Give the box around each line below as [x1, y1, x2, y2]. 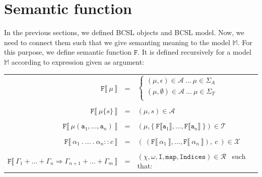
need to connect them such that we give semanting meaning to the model [4, 37, 230, 47]
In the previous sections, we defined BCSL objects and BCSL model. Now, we [4, 27, 244, 38]
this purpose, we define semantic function [4, 47, 132, 57]
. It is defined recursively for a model [138, 47, 251, 57]
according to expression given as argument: [11, 56, 144, 67]
